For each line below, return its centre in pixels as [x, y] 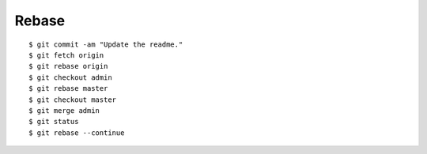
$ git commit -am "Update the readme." [106, 44]
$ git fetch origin [66, 55]
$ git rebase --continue [77, 133]
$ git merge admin [64, 110]
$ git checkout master [73, 100]
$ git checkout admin [70, 77]
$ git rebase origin [68, 66]
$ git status [54, 122]
